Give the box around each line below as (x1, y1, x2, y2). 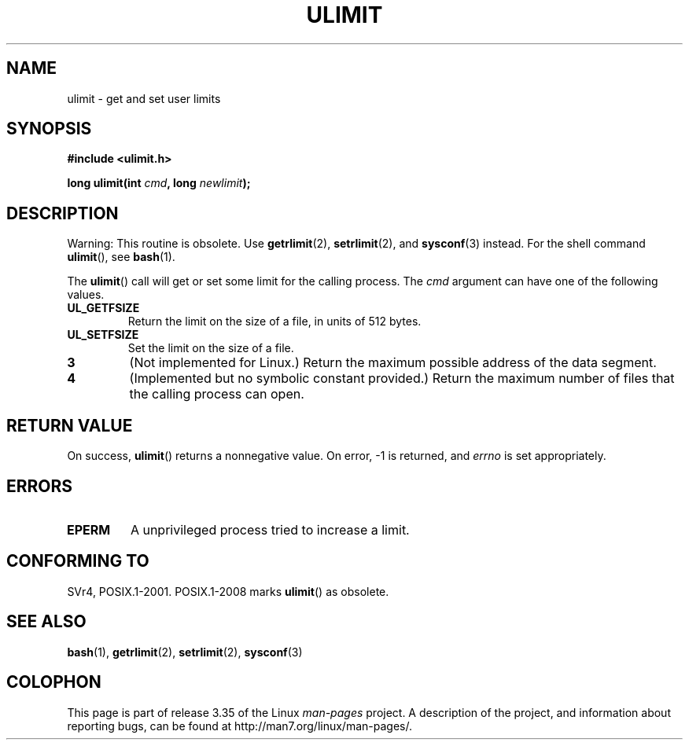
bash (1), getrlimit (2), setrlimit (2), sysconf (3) (67, 645, 303, 659)
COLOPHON (6, 672, 101, 693)
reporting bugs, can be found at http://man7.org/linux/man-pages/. (67, 718, 412, 733)
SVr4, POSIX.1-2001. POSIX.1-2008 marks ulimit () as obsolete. (67, 584, 389, 598)
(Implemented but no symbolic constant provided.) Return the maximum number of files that (129, 370, 675, 387)
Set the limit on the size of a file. (127, 341, 294, 355)
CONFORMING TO (6, 551, 149, 571)
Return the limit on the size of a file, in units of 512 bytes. (127, 314, 422, 329)
